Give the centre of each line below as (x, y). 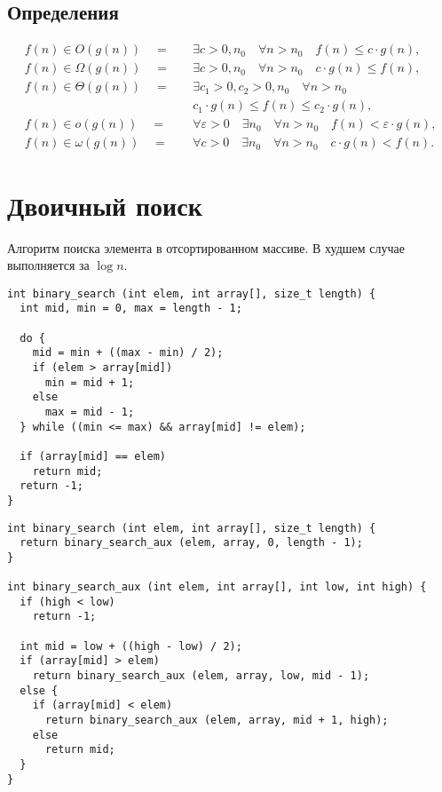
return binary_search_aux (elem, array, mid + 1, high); (217, 721)
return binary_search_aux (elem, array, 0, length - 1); (191, 543)
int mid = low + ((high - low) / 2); (131, 646)
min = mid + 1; (90, 382)
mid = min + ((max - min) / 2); (128, 353)
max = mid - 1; (90, 412)
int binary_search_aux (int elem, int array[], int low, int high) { (217, 587)
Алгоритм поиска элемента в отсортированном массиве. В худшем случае (206, 247)
